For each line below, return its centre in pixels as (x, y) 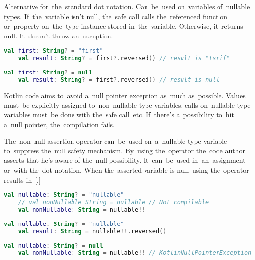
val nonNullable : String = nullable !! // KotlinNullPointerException (135, 253)
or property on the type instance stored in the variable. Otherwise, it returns (124, 26)
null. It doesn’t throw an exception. (59, 35)
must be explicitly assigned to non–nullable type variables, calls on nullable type (127, 105)
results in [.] (22, 179)
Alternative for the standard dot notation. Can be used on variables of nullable (127, 6)
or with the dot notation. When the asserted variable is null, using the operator (127, 170)
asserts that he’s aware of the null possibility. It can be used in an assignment (125, 160)
